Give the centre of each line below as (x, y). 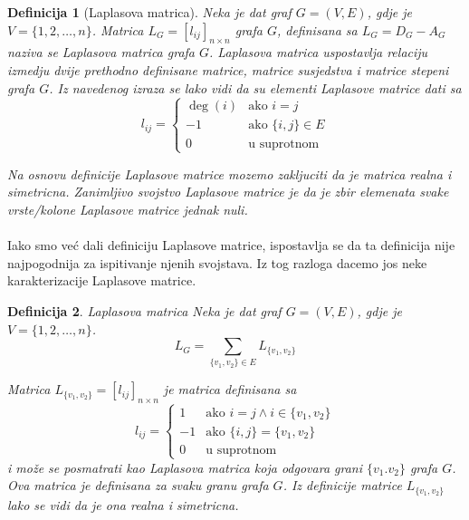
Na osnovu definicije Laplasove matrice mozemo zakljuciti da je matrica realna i (230, 173)
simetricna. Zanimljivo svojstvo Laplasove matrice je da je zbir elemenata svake (228, 192)
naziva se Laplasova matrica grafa (101, 52)
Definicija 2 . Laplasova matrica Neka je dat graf (144, 310)
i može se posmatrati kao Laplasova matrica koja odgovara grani (185, 467)
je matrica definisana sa (230, 389)
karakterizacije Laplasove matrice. (102, 280)
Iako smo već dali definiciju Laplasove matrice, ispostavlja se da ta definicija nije (231, 245)
